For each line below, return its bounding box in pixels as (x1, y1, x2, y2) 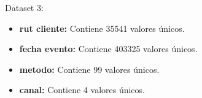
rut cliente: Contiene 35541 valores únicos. (19, 21, 185, 34)
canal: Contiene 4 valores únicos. (19, 83, 145, 96)
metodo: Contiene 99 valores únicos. (19, 62, 160, 75)
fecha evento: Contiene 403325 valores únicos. (19, 42, 198, 55)
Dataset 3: (5, 1, 44, 13)
